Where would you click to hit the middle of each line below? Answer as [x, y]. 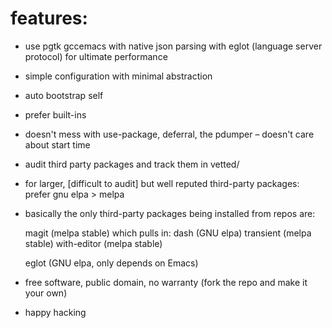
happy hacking [55, 312]
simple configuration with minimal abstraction [118, 76]
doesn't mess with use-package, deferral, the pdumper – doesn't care [169, 134]
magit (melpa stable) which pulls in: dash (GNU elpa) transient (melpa [168, 233]
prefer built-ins [55, 114]
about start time [57, 144]
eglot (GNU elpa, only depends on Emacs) [111, 263]
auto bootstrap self [64, 95]
